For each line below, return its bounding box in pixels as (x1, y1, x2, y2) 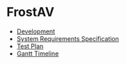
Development (16, 27, 56, 35)
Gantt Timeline (16, 49, 59, 58)
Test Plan (16, 42, 44, 50)
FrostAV (6, 4, 55, 20)
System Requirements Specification (16, 34, 120, 42)
